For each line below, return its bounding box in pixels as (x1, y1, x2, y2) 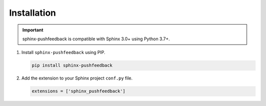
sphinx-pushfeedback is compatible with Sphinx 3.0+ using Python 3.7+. (22, 36, 170, 42)
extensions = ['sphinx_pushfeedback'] (32, 88, 126, 94)
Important (22, 27, 44, 33)
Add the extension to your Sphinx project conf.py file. (21, 75, 133, 81)
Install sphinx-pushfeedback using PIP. (21, 50, 105, 55)
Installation (9, 7, 56, 18)
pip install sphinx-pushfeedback (32, 63, 113, 68)
